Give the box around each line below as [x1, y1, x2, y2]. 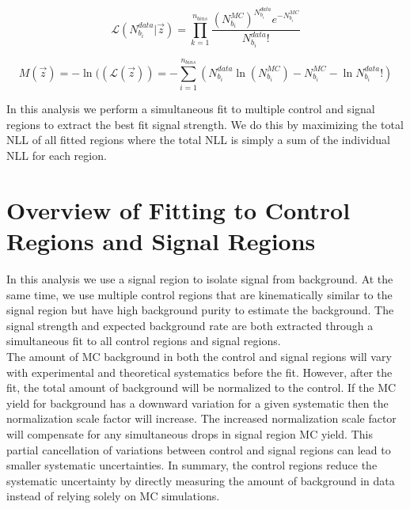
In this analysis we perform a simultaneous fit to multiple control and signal [6, 101, 375, 117]
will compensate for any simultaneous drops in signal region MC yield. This [6, 425, 373, 442]
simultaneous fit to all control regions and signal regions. [6, 332, 281, 349]
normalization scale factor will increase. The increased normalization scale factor [6, 410, 397, 427]
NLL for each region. [6, 147, 107, 164]
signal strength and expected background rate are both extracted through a [6, 317, 374, 333]
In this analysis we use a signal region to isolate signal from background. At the [6, 270, 393, 287]
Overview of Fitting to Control [6, 193, 351, 226]
